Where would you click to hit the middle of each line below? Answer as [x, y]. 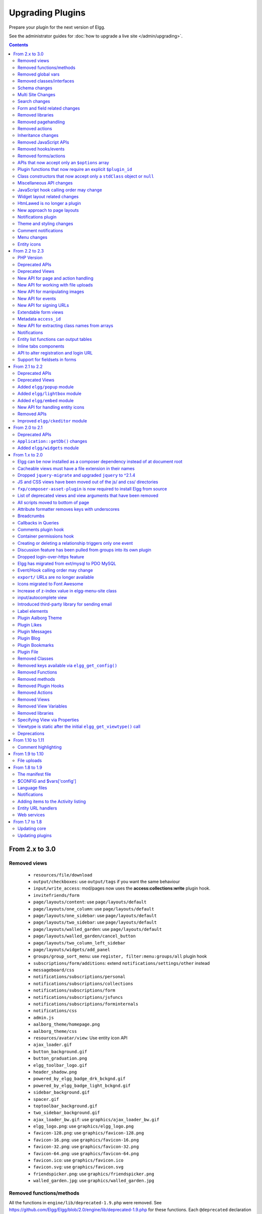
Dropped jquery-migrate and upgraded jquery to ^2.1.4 [76, 475]
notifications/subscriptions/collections [83, 984]
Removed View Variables [42, 706]
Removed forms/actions [41, 156]
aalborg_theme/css [55, 1031]
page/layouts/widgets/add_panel [72, 950]
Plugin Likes [30, 624]
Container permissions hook [46, 536]
